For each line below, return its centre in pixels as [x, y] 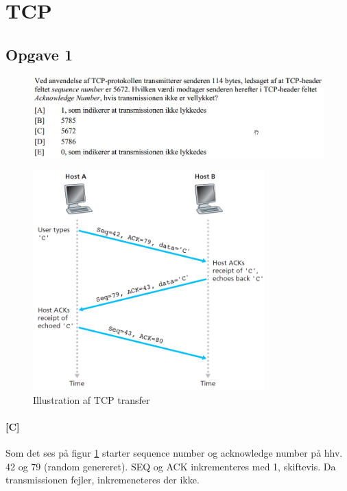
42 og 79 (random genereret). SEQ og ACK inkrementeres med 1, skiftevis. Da [171, 466]
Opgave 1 [39, 54]
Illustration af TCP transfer [92, 399]
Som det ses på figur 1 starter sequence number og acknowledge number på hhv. [174, 452]
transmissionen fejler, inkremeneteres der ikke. [103, 480]
